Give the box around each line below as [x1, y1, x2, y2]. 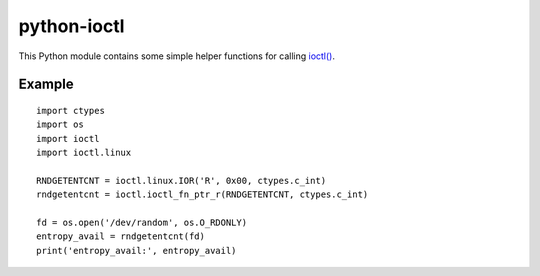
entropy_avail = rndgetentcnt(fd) [36, 231, 205, 242]
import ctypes [36, 105, 105, 116]
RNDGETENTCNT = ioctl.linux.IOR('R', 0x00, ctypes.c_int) [36, 175, 327, 186]
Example [18, 76, 74, 93]
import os [36, 119, 84, 130]
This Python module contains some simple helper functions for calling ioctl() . [18, 50, 335, 62]
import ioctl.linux [36, 147, 132, 159]
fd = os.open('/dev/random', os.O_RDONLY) [36, 217, 248, 229]
